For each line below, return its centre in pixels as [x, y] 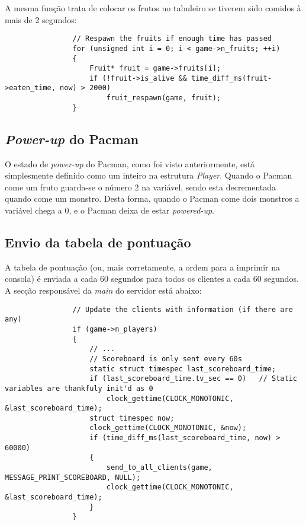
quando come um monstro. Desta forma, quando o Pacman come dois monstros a [152, 198]
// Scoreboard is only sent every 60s [166, 359]
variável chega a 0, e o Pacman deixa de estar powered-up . [110, 210]
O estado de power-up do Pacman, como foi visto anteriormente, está [130, 163]
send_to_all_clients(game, [159, 468]
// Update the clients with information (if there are [183, 309]
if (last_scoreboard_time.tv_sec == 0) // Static [193, 379]
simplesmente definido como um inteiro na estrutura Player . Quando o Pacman [149, 175]
